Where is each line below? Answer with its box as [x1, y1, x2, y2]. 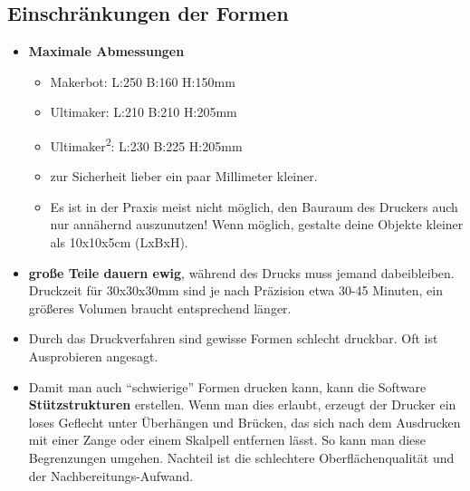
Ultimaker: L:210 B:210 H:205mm [50, 102, 237, 121]
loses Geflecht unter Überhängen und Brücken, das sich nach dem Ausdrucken [28, 412, 461, 431]
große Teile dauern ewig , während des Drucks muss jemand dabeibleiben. [28, 263, 455, 282]
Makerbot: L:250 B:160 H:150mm [50, 72, 235, 91]
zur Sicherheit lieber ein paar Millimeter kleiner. [50, 167, 318, 186]
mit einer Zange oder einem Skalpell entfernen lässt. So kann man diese [28, 430, 427, 449]
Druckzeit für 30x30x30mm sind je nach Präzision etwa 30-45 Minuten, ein [28, 281, 444, 300]
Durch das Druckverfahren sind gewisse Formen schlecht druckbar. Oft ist [28, 329, 438, 348]
